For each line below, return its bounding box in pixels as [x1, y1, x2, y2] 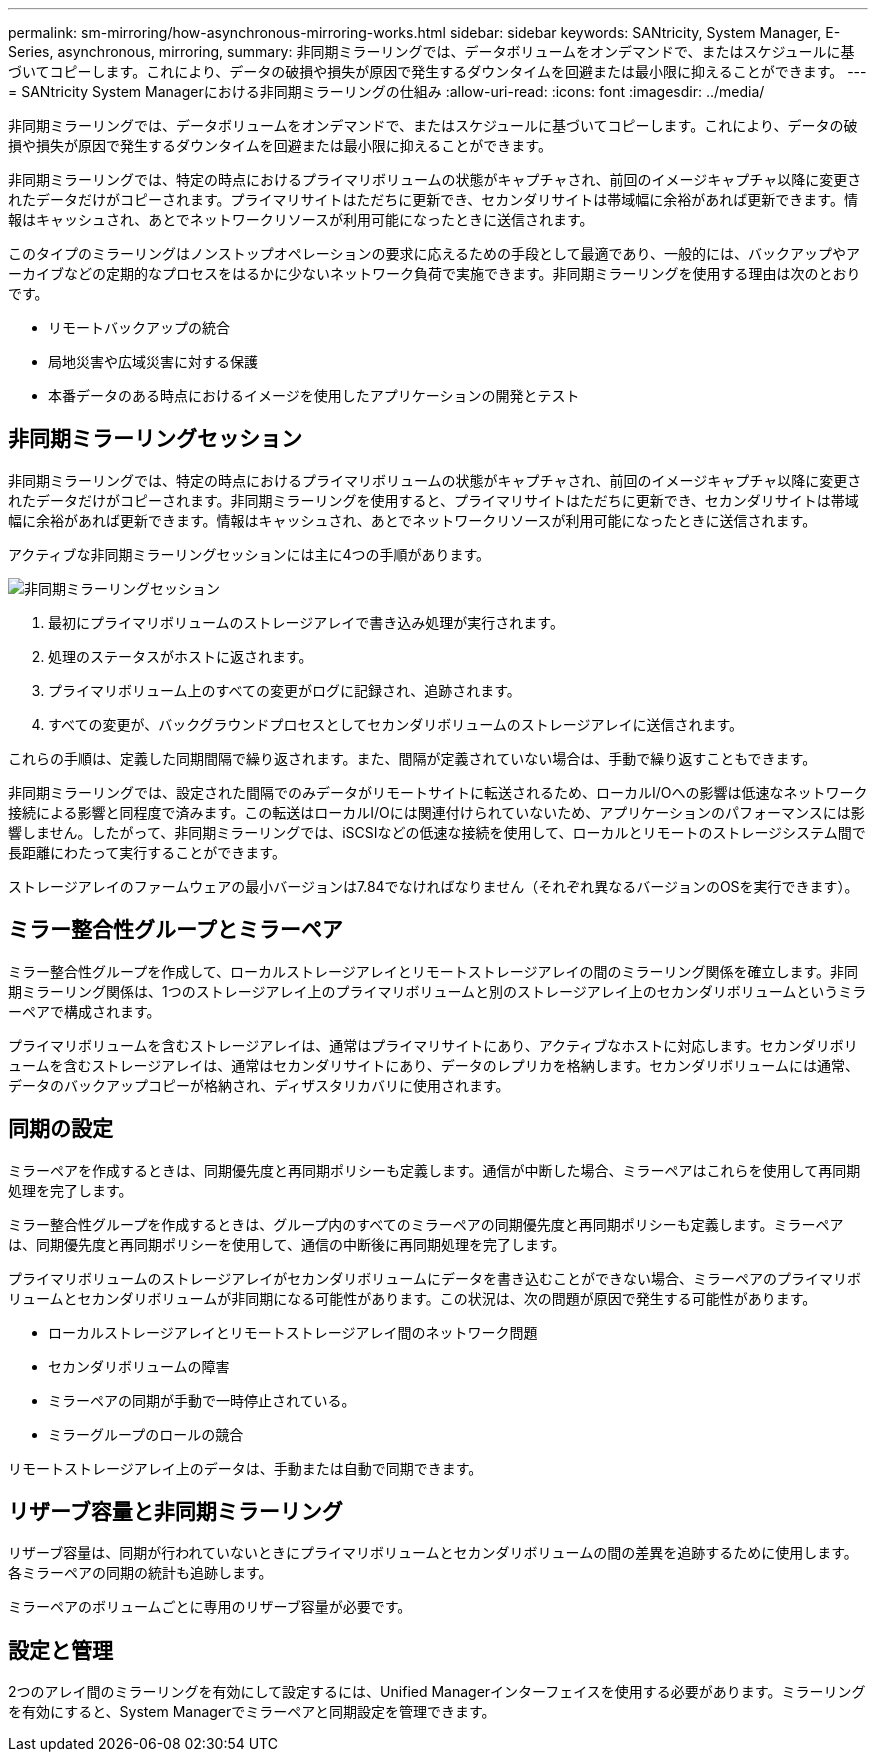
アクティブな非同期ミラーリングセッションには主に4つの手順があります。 [8, 545, 491, 563]
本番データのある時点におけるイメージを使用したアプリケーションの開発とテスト [48, 387, 580, 404]
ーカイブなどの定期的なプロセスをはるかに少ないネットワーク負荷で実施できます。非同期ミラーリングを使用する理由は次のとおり [8, 265, 861, 282]
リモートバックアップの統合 [48, 319, 230, 336]
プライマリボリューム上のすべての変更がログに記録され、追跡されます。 [48, 681, 521, 699]
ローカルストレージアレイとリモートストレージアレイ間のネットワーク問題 [48, 1323, 538, 1341]
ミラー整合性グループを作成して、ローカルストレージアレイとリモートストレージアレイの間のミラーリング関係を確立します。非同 [8, 962, 859, 980]
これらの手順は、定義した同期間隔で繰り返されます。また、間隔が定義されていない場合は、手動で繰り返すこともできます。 [8, 749, 817, 767]
